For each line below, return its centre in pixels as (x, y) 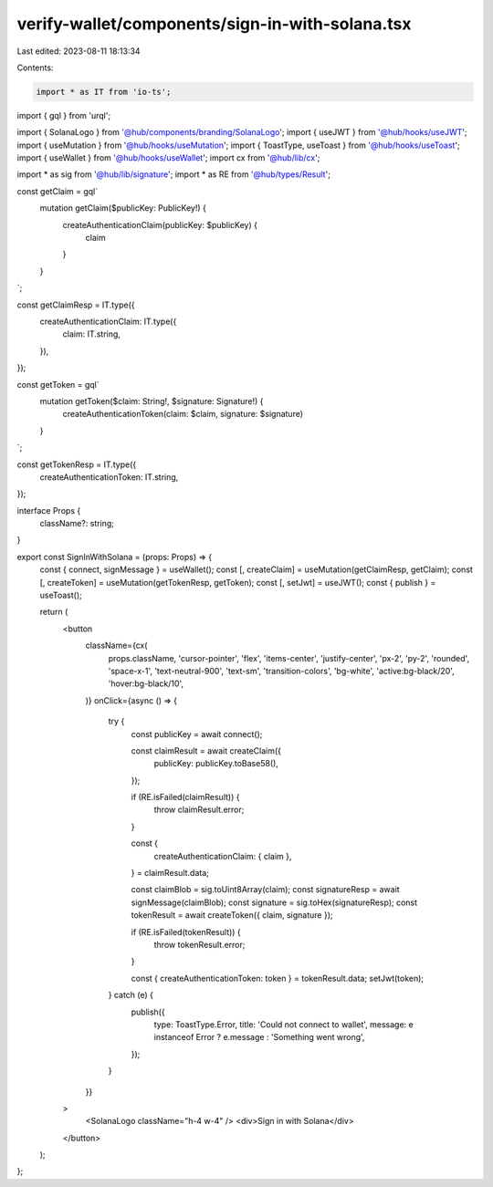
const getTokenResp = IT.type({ (77, 464)
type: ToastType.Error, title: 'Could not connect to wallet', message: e (284, 1024)
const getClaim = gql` (58, 191)
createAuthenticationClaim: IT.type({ (108, 321)
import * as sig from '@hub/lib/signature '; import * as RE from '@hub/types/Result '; (173, 174)
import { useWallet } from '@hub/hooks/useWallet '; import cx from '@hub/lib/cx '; (168, 158)
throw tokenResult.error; (199, 945)
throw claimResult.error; (199, 810)
